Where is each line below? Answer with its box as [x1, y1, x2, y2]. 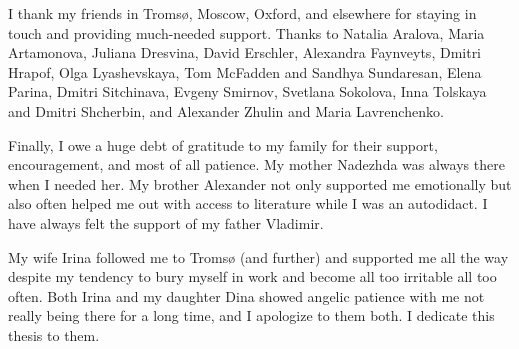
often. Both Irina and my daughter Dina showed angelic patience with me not [8, 285, 485, 306]
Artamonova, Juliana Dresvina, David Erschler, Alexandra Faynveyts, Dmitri [8, 42, 482, 63]
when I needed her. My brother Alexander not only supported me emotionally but [8, 173, 512, 194]
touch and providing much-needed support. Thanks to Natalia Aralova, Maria [8, 22, 485, 43]
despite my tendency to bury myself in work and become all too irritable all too [8, 266, 497, 287]
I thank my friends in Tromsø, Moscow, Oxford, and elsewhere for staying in [8, 3, 477, 23]
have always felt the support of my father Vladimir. [8, 212, 324, 233]
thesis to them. [8, 324, 100, 345]
